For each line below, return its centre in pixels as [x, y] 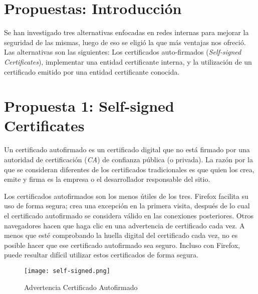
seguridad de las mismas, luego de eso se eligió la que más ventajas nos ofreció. [125, 42]
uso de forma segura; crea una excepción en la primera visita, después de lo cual [127, 206]
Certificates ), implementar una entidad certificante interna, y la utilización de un [128, 61]
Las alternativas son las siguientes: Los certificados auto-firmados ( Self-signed [123, 52]
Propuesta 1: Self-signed [89, 106]
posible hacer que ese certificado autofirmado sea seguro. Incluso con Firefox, [122, 245]
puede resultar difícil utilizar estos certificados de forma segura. [101, 255]
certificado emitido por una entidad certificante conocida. [92, 71]
